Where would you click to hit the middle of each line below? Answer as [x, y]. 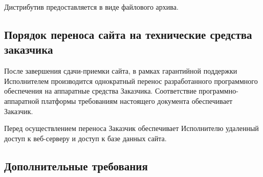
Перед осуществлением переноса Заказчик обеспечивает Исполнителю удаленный [131, 128]
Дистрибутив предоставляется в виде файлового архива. [91, 7]
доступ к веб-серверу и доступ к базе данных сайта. [85, 138]
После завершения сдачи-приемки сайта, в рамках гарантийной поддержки [121, 71]
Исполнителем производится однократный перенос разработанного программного [131, 81]
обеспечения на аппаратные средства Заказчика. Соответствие [100, 91]
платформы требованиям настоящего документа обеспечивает [137, 101]
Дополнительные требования [76, 165]
